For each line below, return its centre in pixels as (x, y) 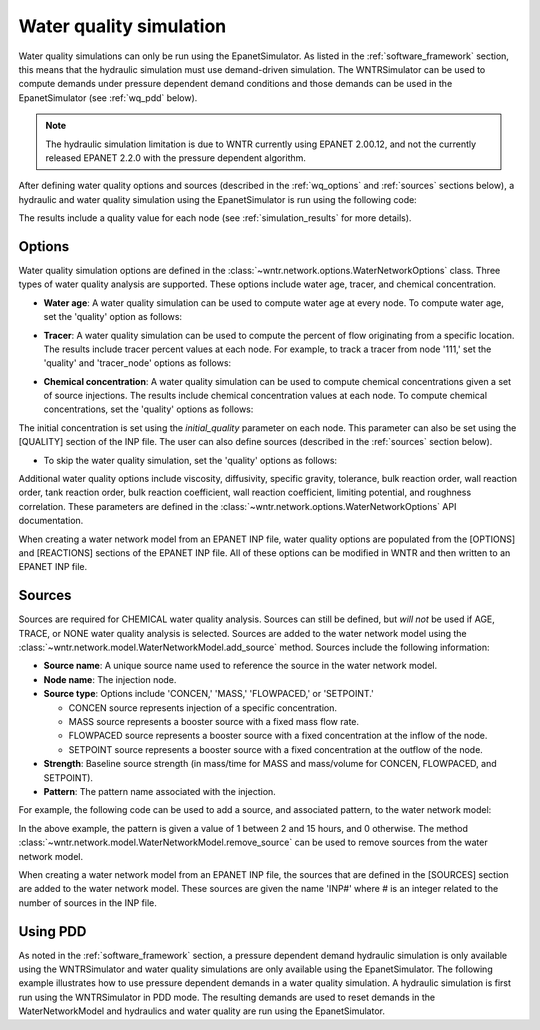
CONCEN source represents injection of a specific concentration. (202, 707)
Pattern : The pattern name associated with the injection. (160, 791)
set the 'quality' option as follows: (113, 317)
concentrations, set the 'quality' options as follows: (148, 409)
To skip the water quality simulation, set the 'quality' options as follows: (190, 460)
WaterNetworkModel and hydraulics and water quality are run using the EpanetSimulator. (201, 1011)
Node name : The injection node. (110, 679)
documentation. (51, 521)
